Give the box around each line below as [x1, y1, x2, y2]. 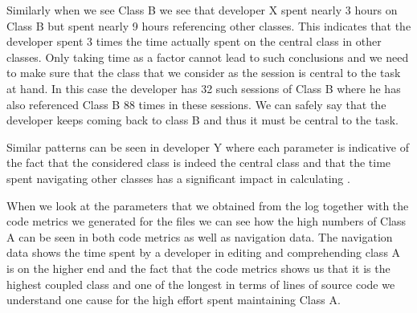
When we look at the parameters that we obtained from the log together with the [6, 197, 409, 213]
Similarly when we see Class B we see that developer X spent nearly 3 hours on [6, 2, 398, 18]
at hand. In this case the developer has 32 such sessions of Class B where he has [6, 79, 401, 96]
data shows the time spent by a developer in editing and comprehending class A [6, 244, 401, 261]
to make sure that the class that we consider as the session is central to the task [6, 64, 401, 81]
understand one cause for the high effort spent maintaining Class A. [6, 291, 341, 308]
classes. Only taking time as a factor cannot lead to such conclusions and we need [6, 48, 409, 65]
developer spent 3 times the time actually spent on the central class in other [6, 33, 382, 50]
